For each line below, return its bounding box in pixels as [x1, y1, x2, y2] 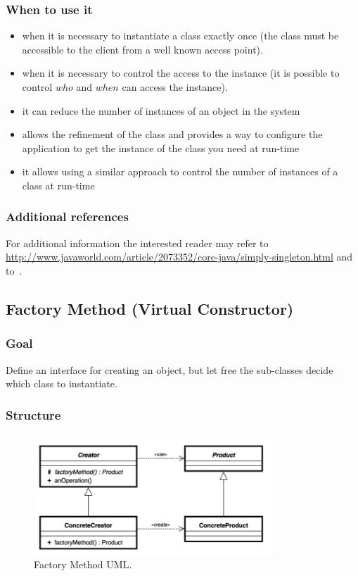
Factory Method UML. [34, 557, 132, 572]
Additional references [6, 208, 129, 225]
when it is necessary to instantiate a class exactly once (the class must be [22, 28, 339, 43]
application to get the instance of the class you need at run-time [22, 140, 300, 155]
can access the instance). [122, 80, 228, 94]
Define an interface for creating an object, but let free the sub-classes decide [6, 362, 333, 377]
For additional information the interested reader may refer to [6, 235, 269, 250]
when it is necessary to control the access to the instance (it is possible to [22, 65, 340, 80]
